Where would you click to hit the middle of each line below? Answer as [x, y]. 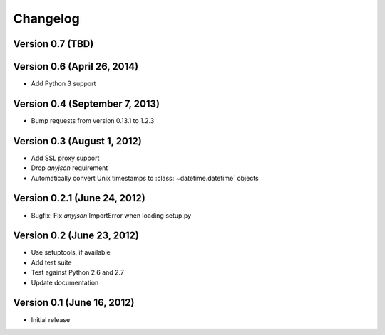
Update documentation [65, 282]
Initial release [51, 319]
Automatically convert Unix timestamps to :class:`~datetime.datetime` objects [145, 178]
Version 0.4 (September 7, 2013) [87, 103]
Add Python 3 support [63, 84]
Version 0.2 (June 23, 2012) [76, 236]
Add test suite [51, 262]
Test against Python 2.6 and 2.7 [78, 272]
